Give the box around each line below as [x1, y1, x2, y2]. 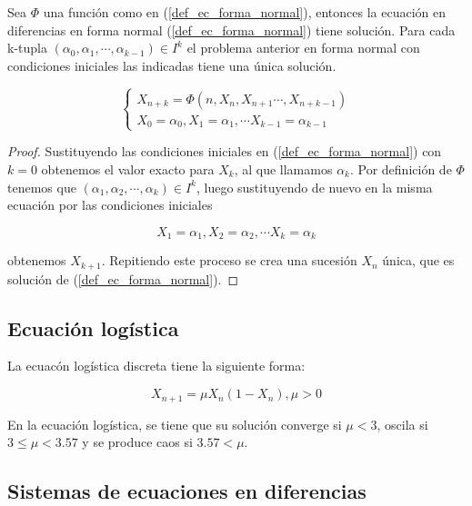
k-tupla [7, 38, 47, 57]
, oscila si [377, 414, 428, 433]
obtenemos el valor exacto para [41, 160, 215, 178]
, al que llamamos [234, 160, 333, 178]
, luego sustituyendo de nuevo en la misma [196, 177, 433, 196]
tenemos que [7, 177, 76, 196]
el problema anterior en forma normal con [186, 38, 420, 57]
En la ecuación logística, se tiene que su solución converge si [7, 414, 342, 433]
